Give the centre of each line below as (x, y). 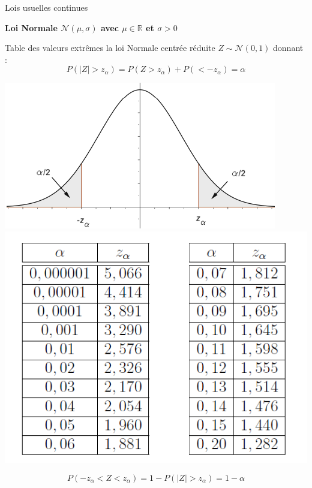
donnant (288, 48)
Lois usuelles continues (46, 7)
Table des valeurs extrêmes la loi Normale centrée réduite (110, 48)
